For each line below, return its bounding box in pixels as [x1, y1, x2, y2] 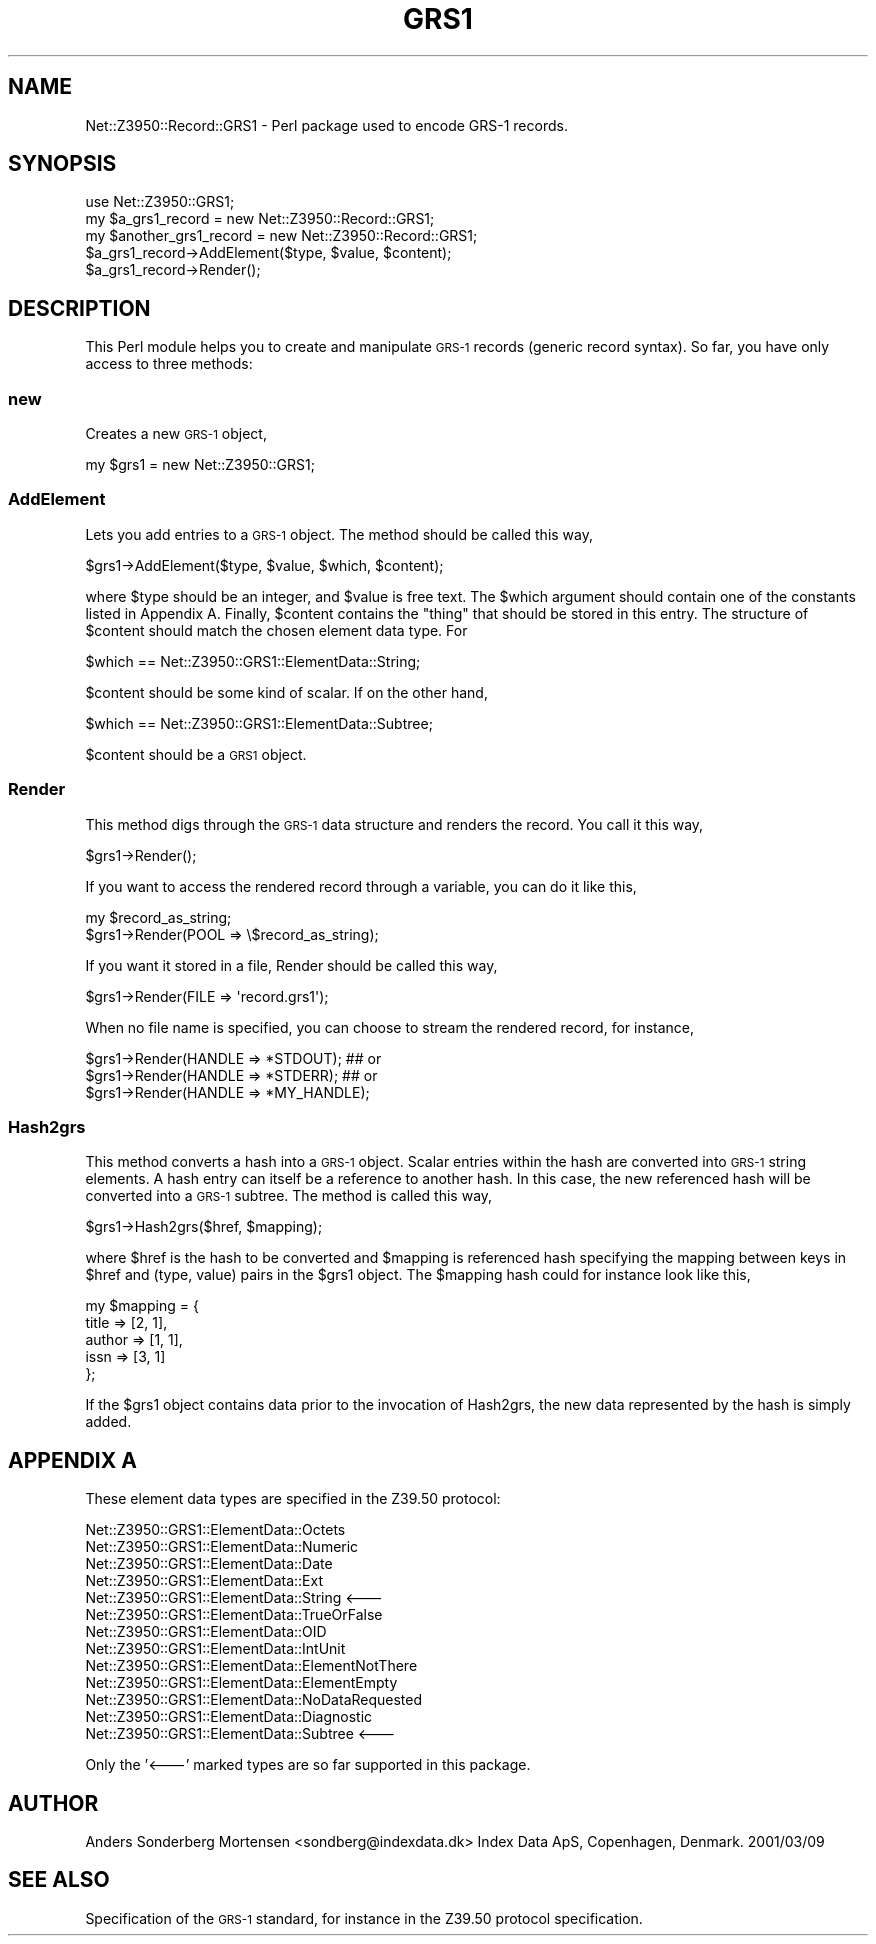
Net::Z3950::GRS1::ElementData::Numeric [85, 1538, 359, 1556]
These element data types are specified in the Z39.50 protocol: [85, 1490, 501, 1508]
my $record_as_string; [85, 908, 232, 926]
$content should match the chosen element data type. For [85, 621, 468, 639]
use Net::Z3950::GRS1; [85, 193, 235, 211]
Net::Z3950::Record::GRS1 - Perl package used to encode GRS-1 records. [85, 116, 568, 134]
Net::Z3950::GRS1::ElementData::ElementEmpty [85, 1674, 398, 1692]
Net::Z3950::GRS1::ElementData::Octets [85, 1521, 346, 1539]
